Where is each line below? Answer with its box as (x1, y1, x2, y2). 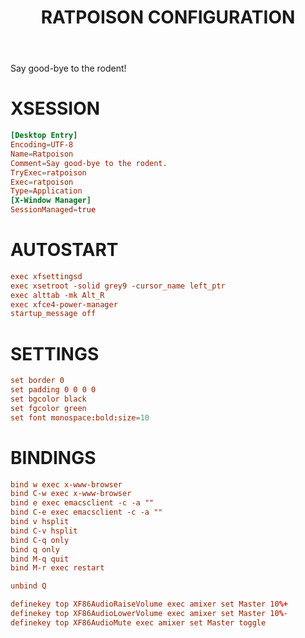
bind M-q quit (10, 554, 70, 564)
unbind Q (10, 581, 47, 591)
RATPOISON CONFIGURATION (40, 6, 296, 29)
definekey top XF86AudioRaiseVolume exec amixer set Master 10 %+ (10, 599, 288, 610)
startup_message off (10, 309, 97, 319)
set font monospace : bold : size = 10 (10, 412, 150, 423)
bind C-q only (10, 535, 70, 545)
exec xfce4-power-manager (10, 299, 118, 310)
